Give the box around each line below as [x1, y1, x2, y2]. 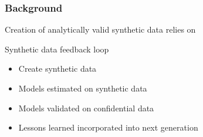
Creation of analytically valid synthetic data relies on [5, 23, 196, 36]
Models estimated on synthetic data [18, 82, 147, 94]
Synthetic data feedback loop [5, 43, 109, 55]
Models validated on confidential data [18, 101, 154, 114]
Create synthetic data [18, 62, 97, 75]
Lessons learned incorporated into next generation [18, 121, 198, 134]
